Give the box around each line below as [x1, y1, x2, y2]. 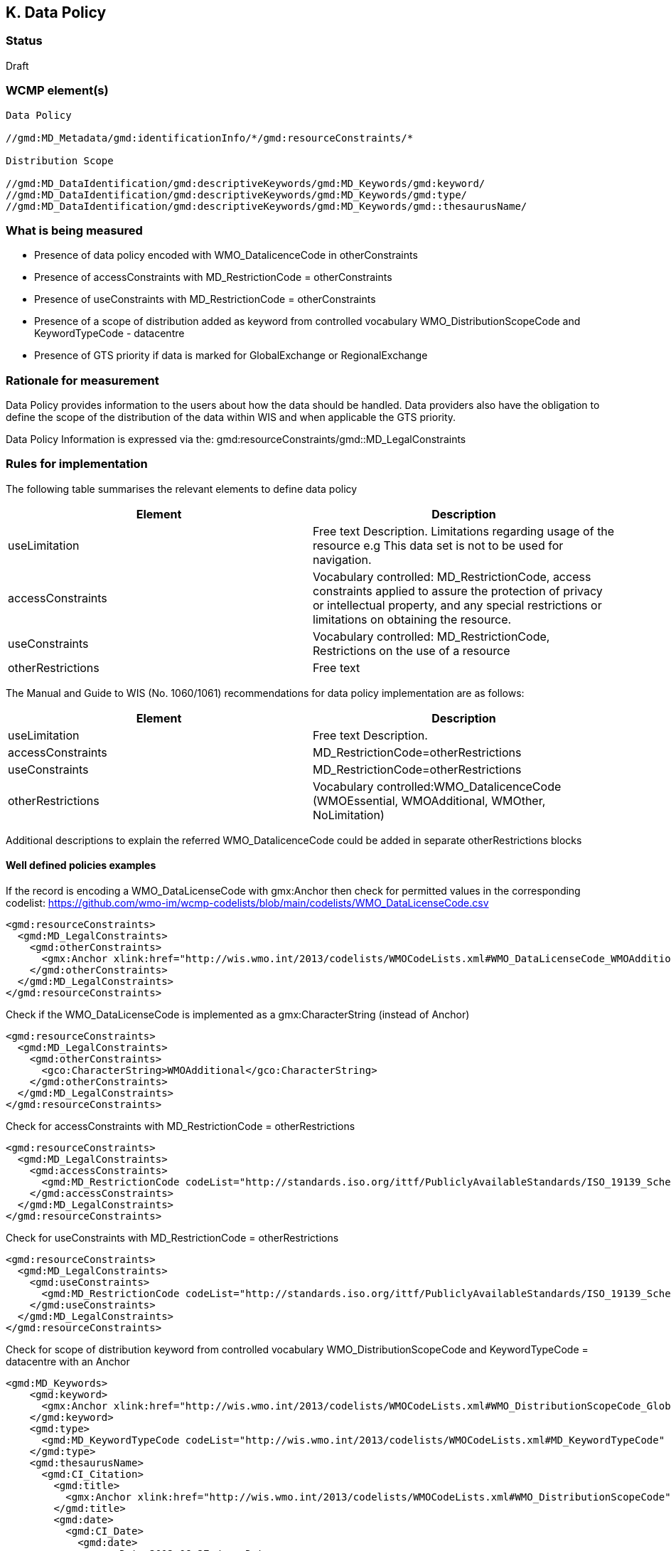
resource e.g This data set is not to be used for [313, 538, 564, 553]
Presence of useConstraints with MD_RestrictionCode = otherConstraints [34, 293, 376, 306]
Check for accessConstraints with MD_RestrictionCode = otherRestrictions [6, 1120, 355, 1133]
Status [6, 33, 43, 48]
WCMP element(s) [6, 83, 109, 98]
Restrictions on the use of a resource [313, 643, 510, 658]
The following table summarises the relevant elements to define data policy [6, 482, 358, 495]
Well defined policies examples [6, 859, 156, 872]
